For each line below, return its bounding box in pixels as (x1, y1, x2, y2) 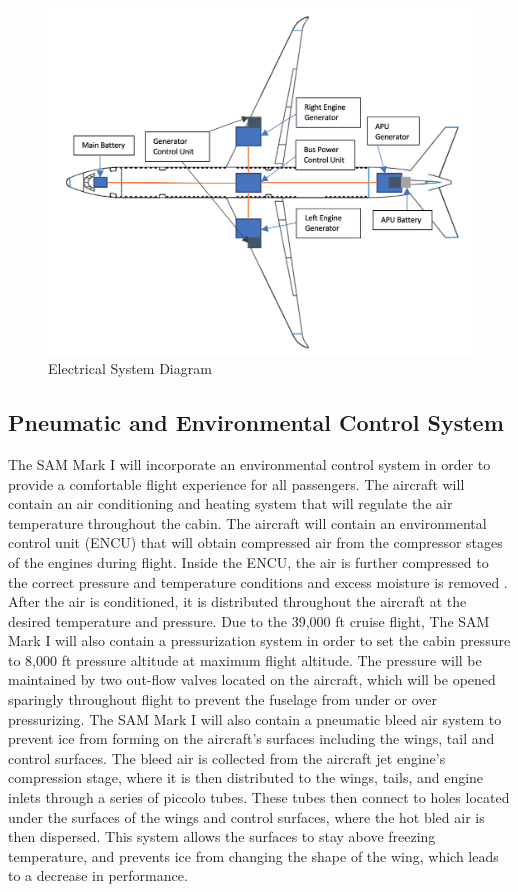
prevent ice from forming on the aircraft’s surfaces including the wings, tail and (8, 728, 495, 749)
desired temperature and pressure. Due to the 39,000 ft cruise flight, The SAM (8, 610, 490, 631)
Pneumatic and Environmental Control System (8, 407, 504, 438)
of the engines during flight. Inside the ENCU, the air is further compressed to (8, 551, 489, 572)
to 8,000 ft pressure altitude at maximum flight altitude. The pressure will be (8, 649, 482, 670)
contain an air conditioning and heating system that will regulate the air (8, 493, 453, 514)
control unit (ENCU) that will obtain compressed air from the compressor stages (8, 532, 503, 553)
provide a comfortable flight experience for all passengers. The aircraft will (8, 473, 465, 494)
